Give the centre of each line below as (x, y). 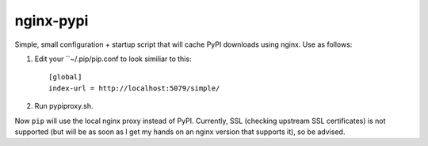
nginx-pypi (52, 21)
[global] (65, 77)
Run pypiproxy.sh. (64, 106)
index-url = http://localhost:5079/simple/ (134, 88)
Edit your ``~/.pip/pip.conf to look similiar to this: (113, 59)
